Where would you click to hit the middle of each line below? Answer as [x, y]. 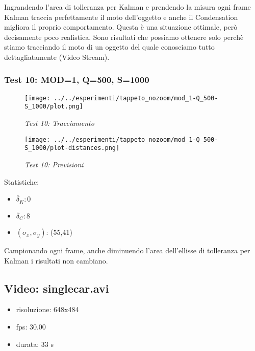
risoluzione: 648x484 [47, 309]
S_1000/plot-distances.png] [72, 148]
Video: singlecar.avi [57, 288]
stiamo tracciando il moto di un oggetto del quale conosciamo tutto [109, 47]
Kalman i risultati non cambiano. [56, 260]
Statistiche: [22, 181]
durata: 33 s [35, 344]
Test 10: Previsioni [54, 164]
